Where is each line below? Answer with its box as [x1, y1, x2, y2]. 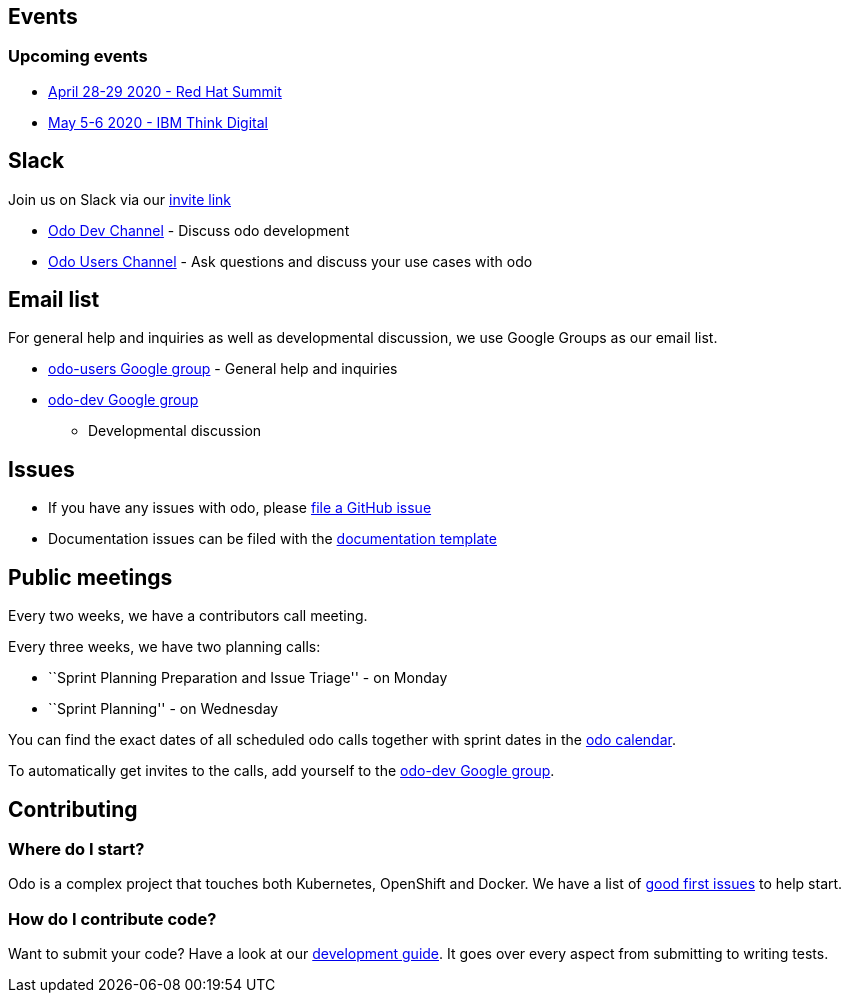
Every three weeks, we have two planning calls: [8, 638, 321, 656]
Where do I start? [8, 839, 145, 860]
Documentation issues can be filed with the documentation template [48, 530, 497, 548]
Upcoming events [8, 46, 148, 67]
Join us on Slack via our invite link [8, 190, 231, 208]
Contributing [8, 796, 138, 822]
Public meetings [8, 564, 173, 590]
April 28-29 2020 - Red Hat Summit [48, 82, 282, 100]
